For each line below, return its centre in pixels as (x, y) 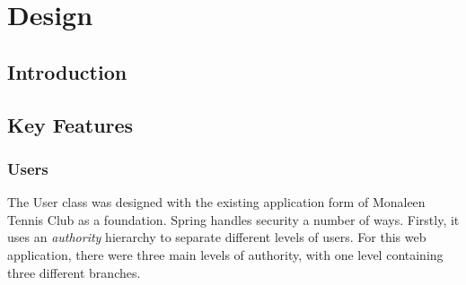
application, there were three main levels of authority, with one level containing (225, 254)
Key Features (70, 124)
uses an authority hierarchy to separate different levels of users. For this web (217, 237)
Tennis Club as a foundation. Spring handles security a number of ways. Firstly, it (233, 219)
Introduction (67, 71)
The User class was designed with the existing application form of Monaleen (216, 202)
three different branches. (74, 272)
